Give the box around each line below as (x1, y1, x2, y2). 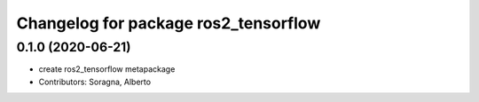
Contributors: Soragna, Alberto (38, 76, 151, 87)
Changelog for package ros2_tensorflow (16, 13, 321, 33)
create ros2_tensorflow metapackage (38, 64, 176, 75)
